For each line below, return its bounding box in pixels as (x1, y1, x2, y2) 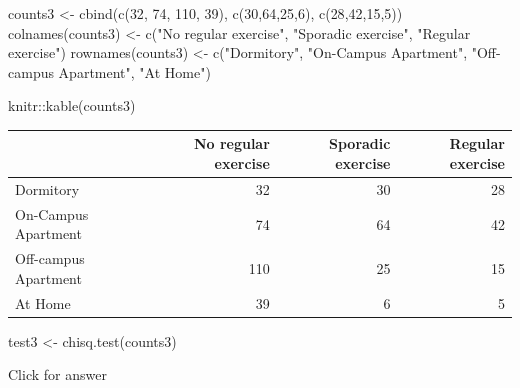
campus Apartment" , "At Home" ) (8, 61, 211, 82)
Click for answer (8, 364, 107, 385)
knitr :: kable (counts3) (8, 95, 136, 116)
